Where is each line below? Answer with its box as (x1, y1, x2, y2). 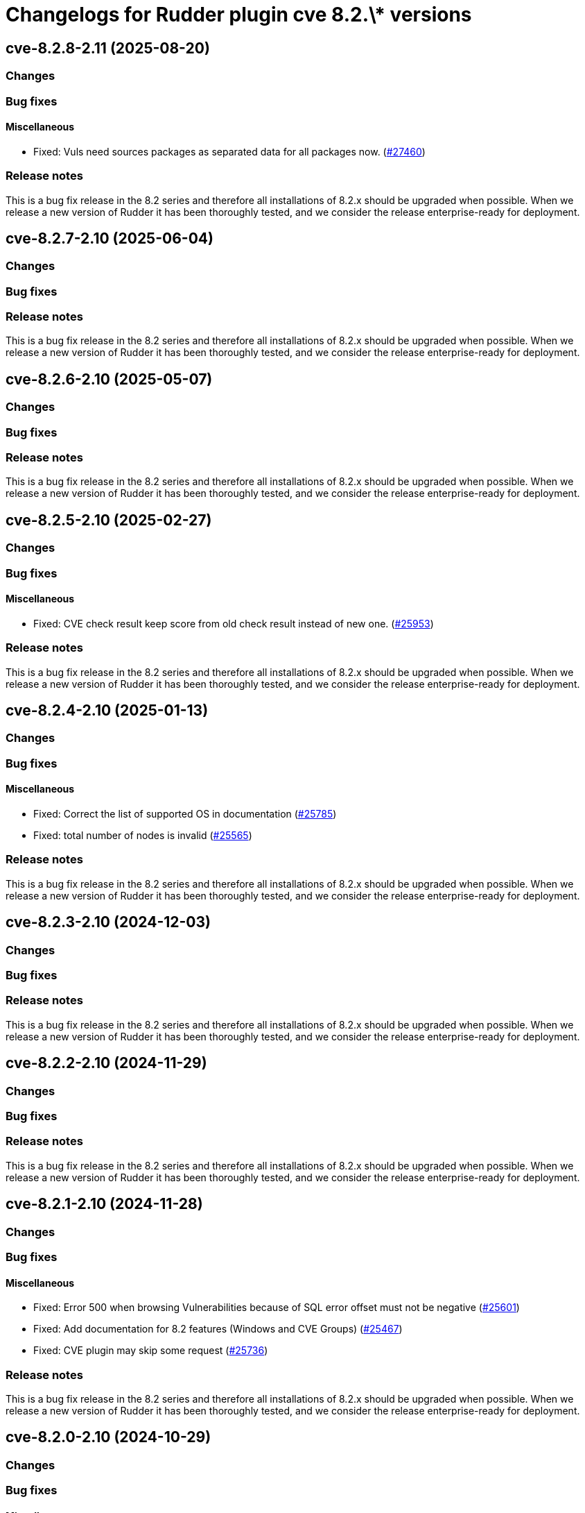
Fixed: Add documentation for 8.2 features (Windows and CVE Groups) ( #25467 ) (33, 1323, 403, 1335)
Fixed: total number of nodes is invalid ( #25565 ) (33, 829, 252, 842)
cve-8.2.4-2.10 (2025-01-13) (6, 702, 209, 720)
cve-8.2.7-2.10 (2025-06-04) (6, 229, 213, 247)
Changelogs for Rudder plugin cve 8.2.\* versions (6, 3, 472, 26)
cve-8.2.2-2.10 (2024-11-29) (6, 1054, 207, 1072)
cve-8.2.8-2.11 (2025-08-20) (6, 39, 210, 57)
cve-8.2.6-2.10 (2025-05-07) (6, 370, 213, 388)
